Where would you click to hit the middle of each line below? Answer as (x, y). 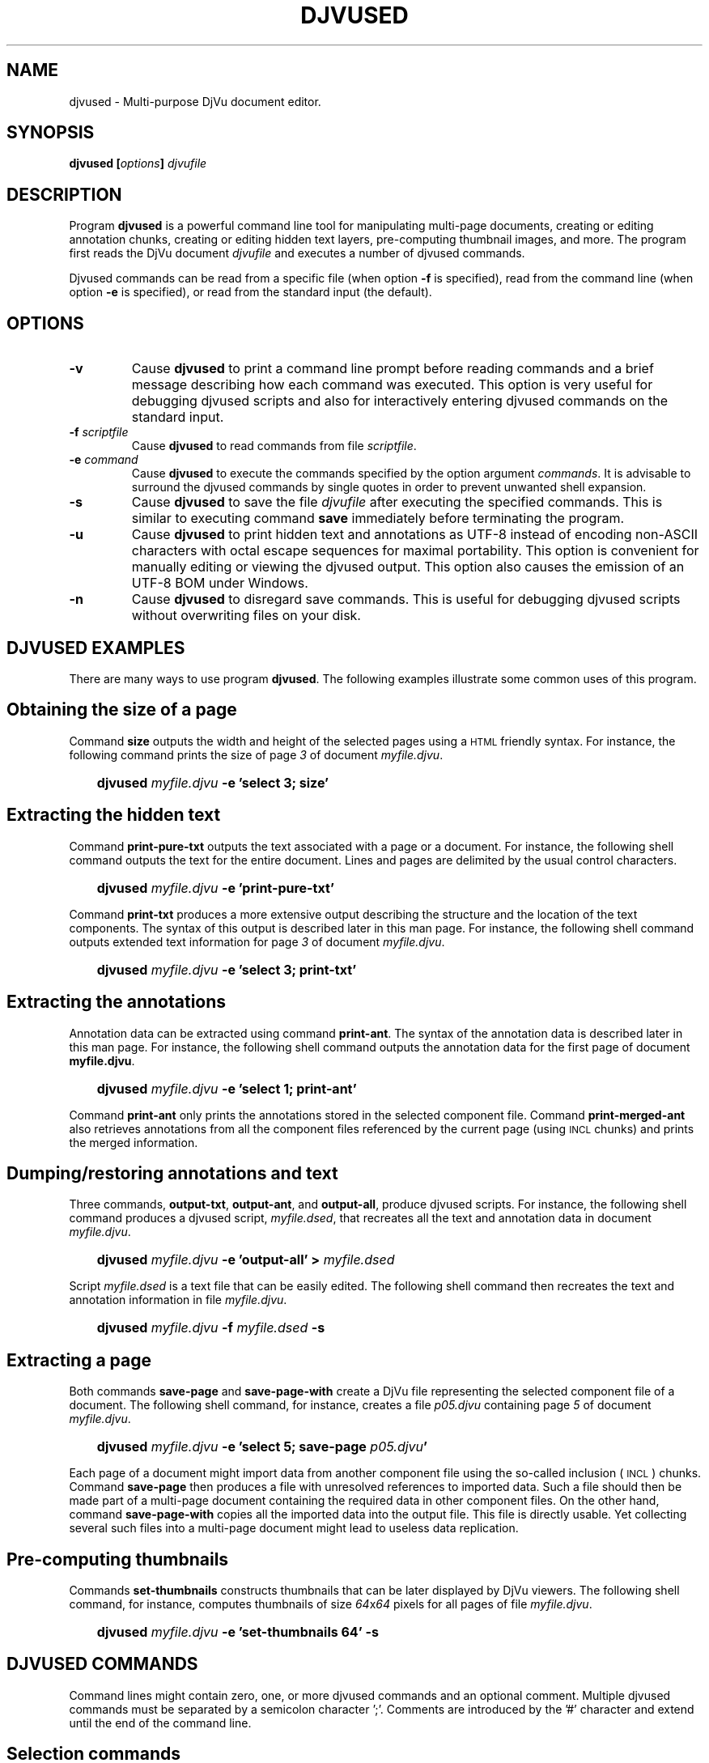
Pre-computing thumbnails (118, 1559)
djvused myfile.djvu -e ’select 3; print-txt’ (227, 969)
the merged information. (134, 1142)
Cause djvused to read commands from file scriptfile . (274, 446)
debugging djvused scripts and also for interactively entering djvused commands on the (399, 401)
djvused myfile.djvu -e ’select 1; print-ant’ (227, 1088)
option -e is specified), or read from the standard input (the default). (250, 292)
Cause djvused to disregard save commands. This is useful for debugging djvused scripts (406, 599)
